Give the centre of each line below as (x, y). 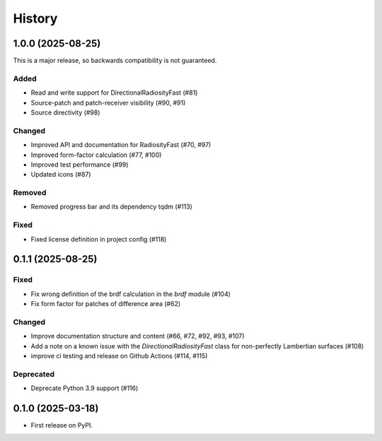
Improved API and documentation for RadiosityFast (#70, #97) (121, 145)
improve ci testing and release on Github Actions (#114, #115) (119, 356)
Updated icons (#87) (61, 175)
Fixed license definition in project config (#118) (99, 239)
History (35, 18)
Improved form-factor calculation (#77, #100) (96, 155)
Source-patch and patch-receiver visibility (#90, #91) (108, 102)
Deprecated (34, 374)
